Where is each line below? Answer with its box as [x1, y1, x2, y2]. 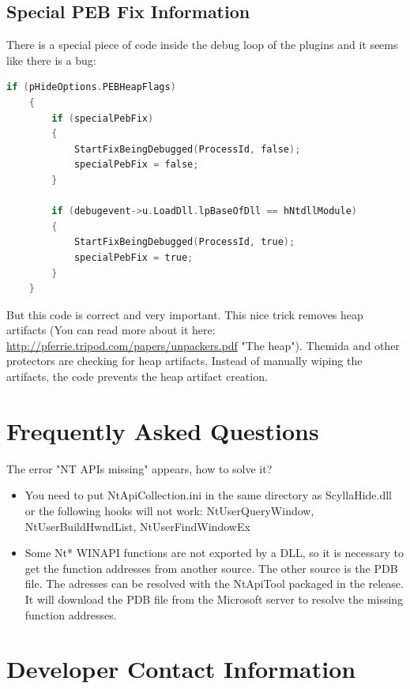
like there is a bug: [6, 51, 96, 68]
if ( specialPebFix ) [51, 112, 154, 124]
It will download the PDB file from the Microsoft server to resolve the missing [24, 590, 404, 607]
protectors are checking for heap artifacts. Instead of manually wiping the [6, 352, 363, 369]
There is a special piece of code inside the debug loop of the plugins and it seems [6, 36, 398, 53]
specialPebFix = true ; [73, 251, 194, 263]
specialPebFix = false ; [73, 159, 199, 171]
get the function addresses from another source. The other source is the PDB [24, 559, 398, 576]
